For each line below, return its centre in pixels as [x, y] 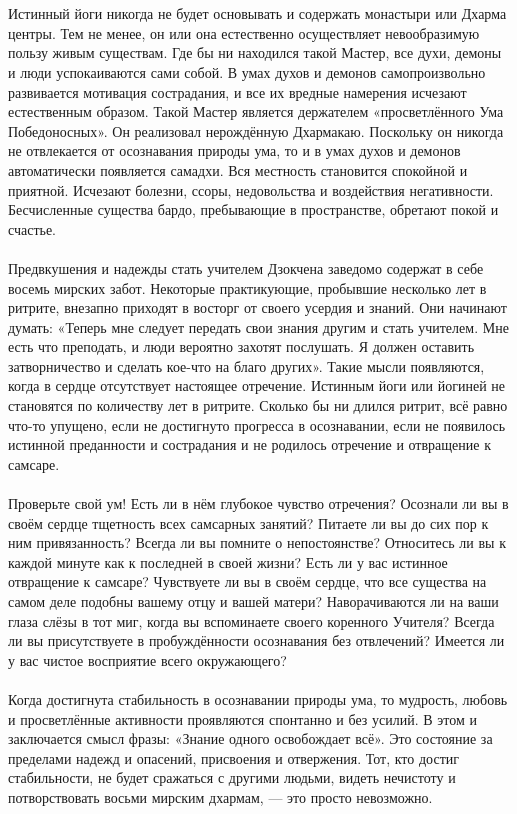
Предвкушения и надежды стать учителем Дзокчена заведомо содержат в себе [246, 267]
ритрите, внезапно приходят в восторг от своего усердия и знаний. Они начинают [257, 307]
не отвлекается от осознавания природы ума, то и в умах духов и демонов [234, 150]
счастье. [32, 228]
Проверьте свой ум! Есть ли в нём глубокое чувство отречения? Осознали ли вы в [258, 503]
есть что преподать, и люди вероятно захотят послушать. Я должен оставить [241, 346]
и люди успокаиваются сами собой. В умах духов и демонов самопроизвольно [247, 71]
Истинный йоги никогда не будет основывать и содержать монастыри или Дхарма [257, 13]
